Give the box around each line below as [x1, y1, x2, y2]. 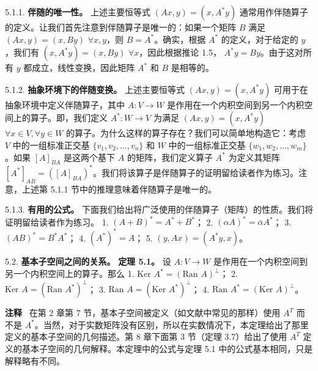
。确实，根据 [154, 32, 206, 45]
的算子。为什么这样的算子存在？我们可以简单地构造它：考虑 [66, 127, 306, 139]
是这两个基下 [64, 150, 116, 163]
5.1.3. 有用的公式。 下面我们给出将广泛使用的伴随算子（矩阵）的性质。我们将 [5, 203, 314, 216]
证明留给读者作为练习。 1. [5, 215, 109, 228]
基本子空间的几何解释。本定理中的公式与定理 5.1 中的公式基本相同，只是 [21, 342, 313, 354]
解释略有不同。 [5, 354, 65, 367]
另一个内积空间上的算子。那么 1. [5, 267, 135, 280]
